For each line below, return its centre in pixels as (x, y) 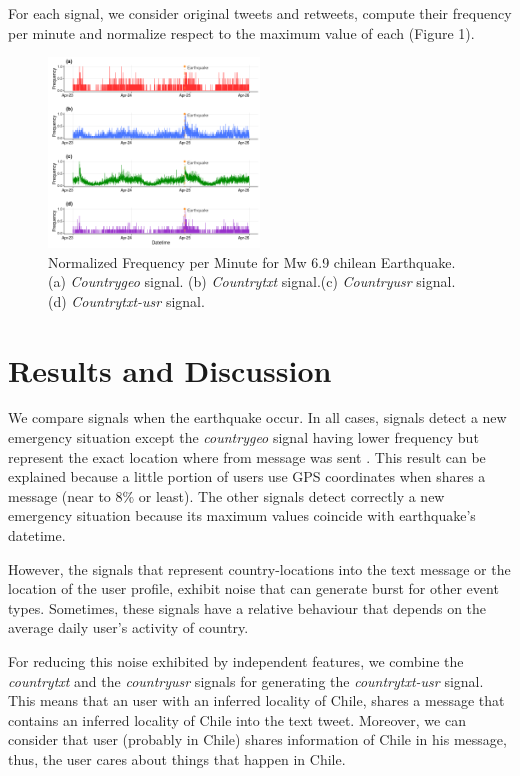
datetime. (37, 535)
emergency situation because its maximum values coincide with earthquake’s (242, 515)
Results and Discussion (170, 369)
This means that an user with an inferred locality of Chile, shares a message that (256, 700)
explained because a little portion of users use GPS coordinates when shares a (247, 476)
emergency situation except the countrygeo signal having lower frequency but (243, 437)
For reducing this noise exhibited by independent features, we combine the (236, 661)
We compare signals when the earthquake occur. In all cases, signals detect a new (257, 417)
